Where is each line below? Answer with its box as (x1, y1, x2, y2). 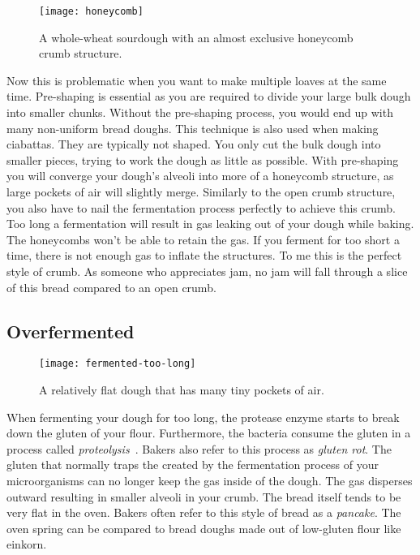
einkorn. (6, 536, 47, 553)
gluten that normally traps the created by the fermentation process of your (6, 456, 379, 473)
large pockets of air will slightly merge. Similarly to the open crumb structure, (6, 183, 396, 200)
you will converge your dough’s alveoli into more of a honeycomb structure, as (6, 167, 394, 184)
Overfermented (6, 318, 135, 343)
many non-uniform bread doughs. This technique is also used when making (6, 119, 379, 136)
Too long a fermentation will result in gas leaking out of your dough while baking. (6, 215, 414, 232)
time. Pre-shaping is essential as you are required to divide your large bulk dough (6, 88, 411, 105)
